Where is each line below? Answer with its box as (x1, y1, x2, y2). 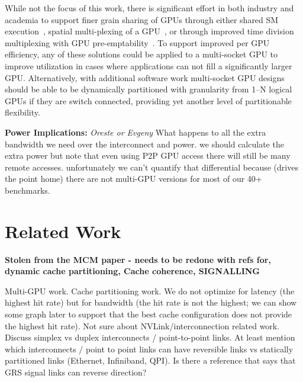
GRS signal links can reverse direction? (5, 365, 147, 378)
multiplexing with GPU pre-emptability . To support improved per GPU (5, 36, 270, 49)
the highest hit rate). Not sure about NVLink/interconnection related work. (5, 319, 280, 332)
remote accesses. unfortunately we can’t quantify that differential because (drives (5, 160, 298, 173)
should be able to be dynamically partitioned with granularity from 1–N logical (5, 83, 292, 95)
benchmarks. (5, 184, 50, 196)
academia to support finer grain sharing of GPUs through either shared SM (5, 13, 279, 25)
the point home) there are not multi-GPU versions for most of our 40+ (5, 172, 262, 185)
